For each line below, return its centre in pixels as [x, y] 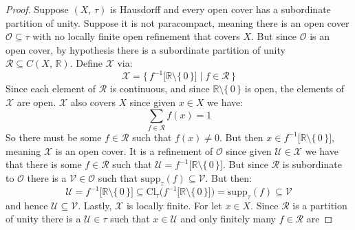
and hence [27, 205]
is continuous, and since [160, 88]
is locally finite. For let [174, 205]
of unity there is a [43, 219]
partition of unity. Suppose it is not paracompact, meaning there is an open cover [177, 22]
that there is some [44, 164]
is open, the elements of [294, 88]
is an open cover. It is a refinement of [134, 150]
